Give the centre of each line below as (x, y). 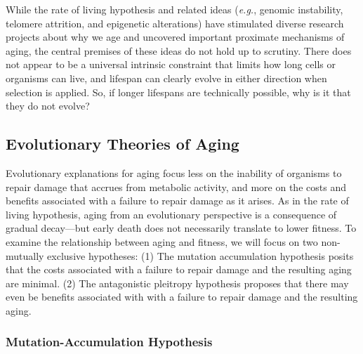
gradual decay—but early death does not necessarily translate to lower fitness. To (181, 228)
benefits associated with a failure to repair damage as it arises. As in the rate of (177, 201)
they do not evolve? (48, 106)
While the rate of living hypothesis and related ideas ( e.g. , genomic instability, (174, 9)
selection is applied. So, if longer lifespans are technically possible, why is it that (178, 92)
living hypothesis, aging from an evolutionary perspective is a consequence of (171, 214)
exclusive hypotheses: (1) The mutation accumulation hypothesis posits (200, 255)
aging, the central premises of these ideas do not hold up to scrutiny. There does (179, 50)
